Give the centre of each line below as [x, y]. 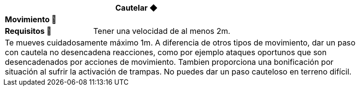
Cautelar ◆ [136, 8]
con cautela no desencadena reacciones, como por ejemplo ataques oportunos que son [166, 52]
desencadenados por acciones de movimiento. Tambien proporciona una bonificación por [169, 62]
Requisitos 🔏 [28, 31]
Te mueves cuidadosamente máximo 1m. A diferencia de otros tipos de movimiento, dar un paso [180, 43]
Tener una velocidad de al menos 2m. [162, 31]
